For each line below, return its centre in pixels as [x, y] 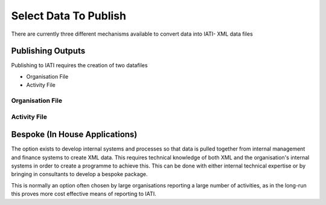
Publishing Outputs [48, 51]
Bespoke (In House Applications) [74, 135]
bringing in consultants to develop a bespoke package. [79, 174]
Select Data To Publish [69, 16]
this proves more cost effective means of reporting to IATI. [84, 194]
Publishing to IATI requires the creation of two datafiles [79, 65]
